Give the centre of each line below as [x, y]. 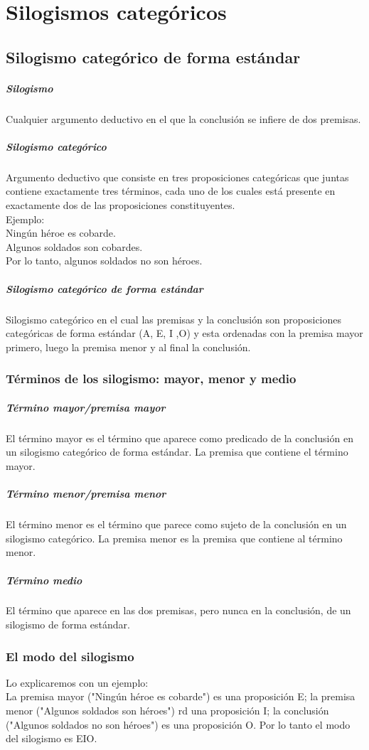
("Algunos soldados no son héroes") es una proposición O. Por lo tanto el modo [178, 724]
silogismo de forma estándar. [68, 625]
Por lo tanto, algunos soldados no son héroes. [104, 261]
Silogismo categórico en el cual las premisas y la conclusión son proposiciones [174, 319]
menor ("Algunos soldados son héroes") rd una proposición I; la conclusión [167, 711]
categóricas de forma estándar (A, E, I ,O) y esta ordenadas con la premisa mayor [184, 333]
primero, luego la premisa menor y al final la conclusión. [128, 347]
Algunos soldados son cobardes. [74, 246]
